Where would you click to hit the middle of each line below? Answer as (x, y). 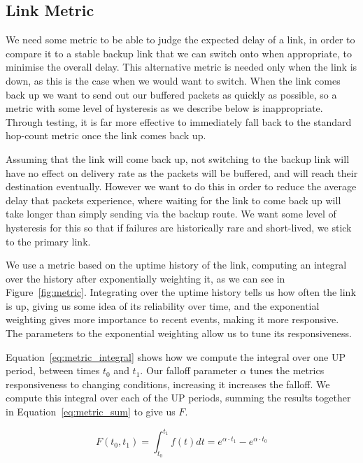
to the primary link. (48, 241)
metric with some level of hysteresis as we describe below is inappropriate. (164, 108)
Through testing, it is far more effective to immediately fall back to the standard (179, 121)
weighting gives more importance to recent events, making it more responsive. (172, 319)
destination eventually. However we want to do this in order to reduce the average (181, 186)
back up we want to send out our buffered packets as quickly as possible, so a (171, 94)
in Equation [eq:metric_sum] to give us (91, 412)
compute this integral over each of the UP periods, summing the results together (178, 398)
